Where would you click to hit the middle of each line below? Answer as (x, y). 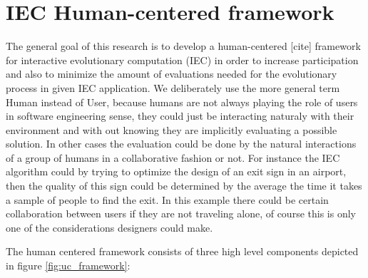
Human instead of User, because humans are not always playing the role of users (182, 102)
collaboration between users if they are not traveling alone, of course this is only (181, 213)
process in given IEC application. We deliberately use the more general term (173, 87)
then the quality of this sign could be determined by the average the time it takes (184, 186)
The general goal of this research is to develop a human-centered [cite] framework (183, 46)
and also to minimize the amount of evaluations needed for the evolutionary (172, 74)
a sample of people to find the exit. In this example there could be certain (167, 199)
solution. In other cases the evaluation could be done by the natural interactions (181, 144)
